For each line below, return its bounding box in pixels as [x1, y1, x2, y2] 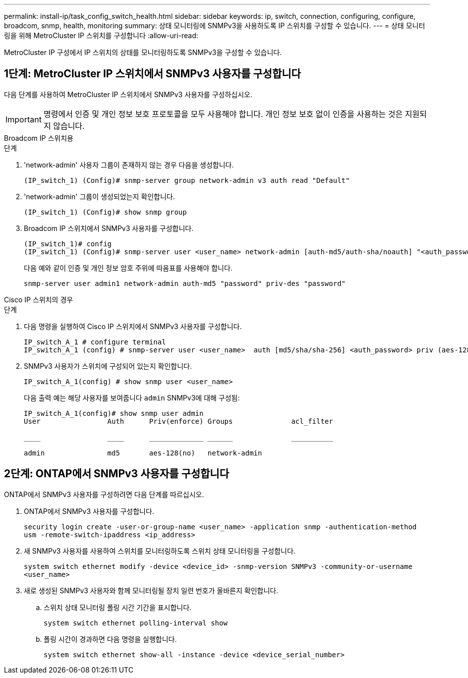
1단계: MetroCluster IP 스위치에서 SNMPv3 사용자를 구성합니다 [4, 67, 301, 80]
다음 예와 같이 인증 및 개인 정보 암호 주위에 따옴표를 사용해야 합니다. [24, 263, 233, 272]
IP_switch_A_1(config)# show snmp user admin [24, 409, 204, 417]
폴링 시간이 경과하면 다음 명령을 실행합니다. [44, 634, 177, 643]
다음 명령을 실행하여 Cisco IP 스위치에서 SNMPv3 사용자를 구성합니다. [24, 322, 242, 331]
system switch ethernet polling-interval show [44, 619, 228, 627]
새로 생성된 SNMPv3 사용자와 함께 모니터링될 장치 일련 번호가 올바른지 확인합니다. [24, 586, 279, 595]
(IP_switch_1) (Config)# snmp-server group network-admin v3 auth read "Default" [24, 176, 350, 184]
